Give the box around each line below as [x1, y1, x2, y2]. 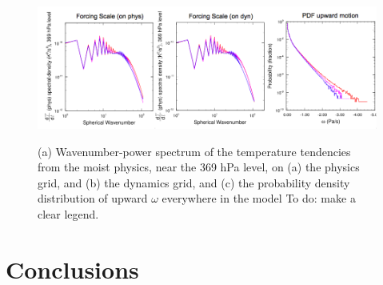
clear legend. [38, 205, 99, 222]
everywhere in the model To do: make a [162, 190, 356, 207]
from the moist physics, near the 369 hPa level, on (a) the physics [38, 159, 360, 175]
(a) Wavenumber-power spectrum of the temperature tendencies [38, 142, 351, 159]
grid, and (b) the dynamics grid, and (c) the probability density [38, 174, 350, 191]
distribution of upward [38, 190, 148, 207]
